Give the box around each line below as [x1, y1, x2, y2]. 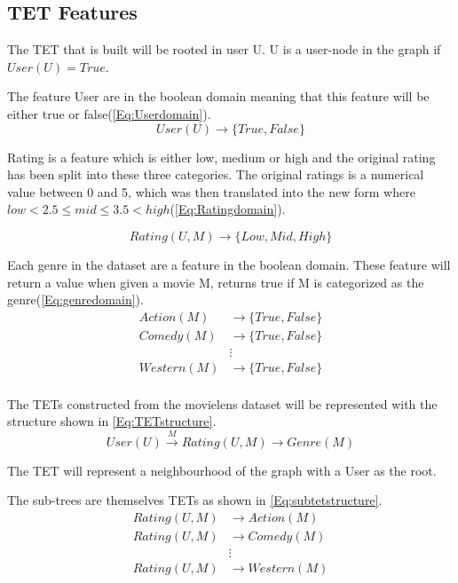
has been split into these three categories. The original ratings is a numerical [7, 165, 424, 184]
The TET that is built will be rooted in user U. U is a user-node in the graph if [7, 40, 441, 59]
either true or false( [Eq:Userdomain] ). [7, 104, 211, 122]
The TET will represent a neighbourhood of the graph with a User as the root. [7, 461, 437, 479]
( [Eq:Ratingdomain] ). [170, 200, 286, 218]
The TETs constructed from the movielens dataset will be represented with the [7, 394, 438, 413]
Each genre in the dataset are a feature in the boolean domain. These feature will [7, 255, 451, 273]
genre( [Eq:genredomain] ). [7, 290, 144, 309]
